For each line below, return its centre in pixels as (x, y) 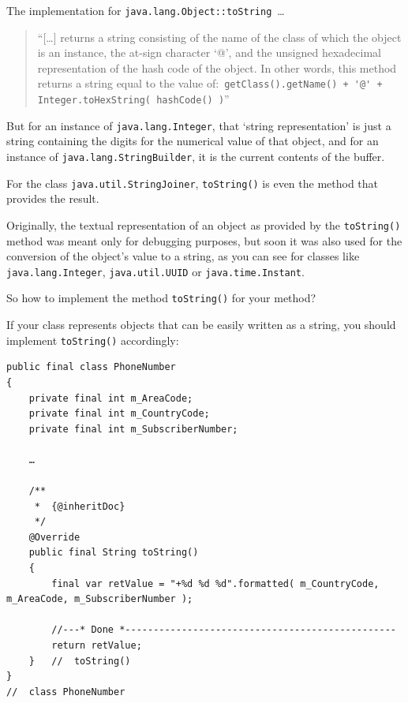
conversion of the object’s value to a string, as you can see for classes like (183, 256)
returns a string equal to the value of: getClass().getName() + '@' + (210, 83)
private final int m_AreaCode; (111, 398)
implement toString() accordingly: (93, 340)
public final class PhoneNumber (91, 367)
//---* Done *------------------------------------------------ (224, 630)
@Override (54, 537)
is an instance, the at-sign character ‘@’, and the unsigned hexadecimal (209, 52)
